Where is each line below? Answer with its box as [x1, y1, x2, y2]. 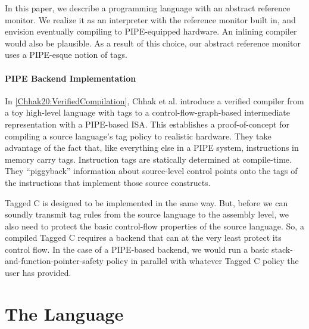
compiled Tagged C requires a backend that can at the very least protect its [5, 231, 282, 244]
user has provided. [5, 266, 71, 279]
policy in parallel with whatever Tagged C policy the [106, 254, 299, 267]
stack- [271, 243, 293, 255]
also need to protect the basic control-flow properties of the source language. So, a [5, 219, 304, 232]
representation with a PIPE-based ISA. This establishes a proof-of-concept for [5, 117, 289, 130]
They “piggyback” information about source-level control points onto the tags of [5, 164, 298, 177]
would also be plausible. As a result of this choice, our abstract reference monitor [5, 36, 301, 49]
